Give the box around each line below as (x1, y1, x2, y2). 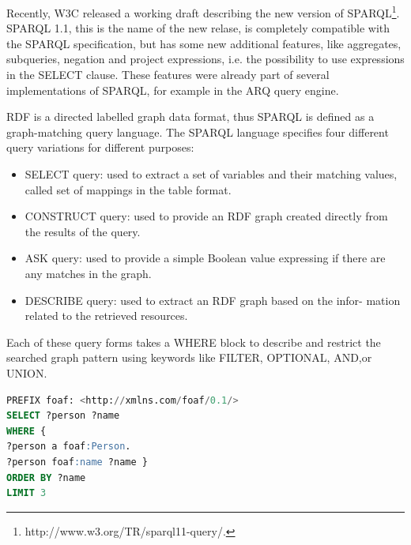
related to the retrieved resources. (25, 307, 188, 324)
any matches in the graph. (25, 265, 152, 281)
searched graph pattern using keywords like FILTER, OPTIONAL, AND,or (6, 349, 372, 366)
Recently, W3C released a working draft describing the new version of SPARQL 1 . (6, 2, 400, 21)
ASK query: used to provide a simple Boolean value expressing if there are (25, 250, 386, 266)
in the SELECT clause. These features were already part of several (6, 66, 330, 83)
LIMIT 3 (6, 487, 47, 499)
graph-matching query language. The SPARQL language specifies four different (6, 123, 389, 140)
